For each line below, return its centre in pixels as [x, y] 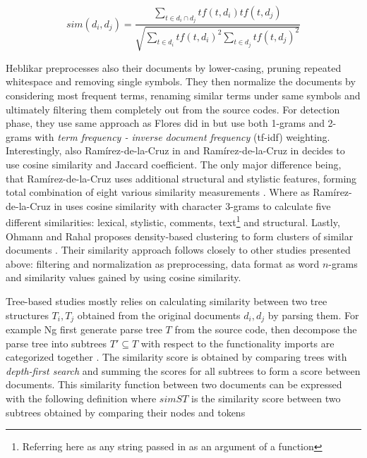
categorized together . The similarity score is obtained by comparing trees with [176, 357]
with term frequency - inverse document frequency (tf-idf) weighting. [182, 136]
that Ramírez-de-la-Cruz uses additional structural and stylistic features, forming [181, 178]
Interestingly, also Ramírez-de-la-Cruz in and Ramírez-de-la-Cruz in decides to [175, 150]
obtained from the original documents [159, 315]
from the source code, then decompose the [266, 329]
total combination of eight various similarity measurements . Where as [158, 192]
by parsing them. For [313, 315]
